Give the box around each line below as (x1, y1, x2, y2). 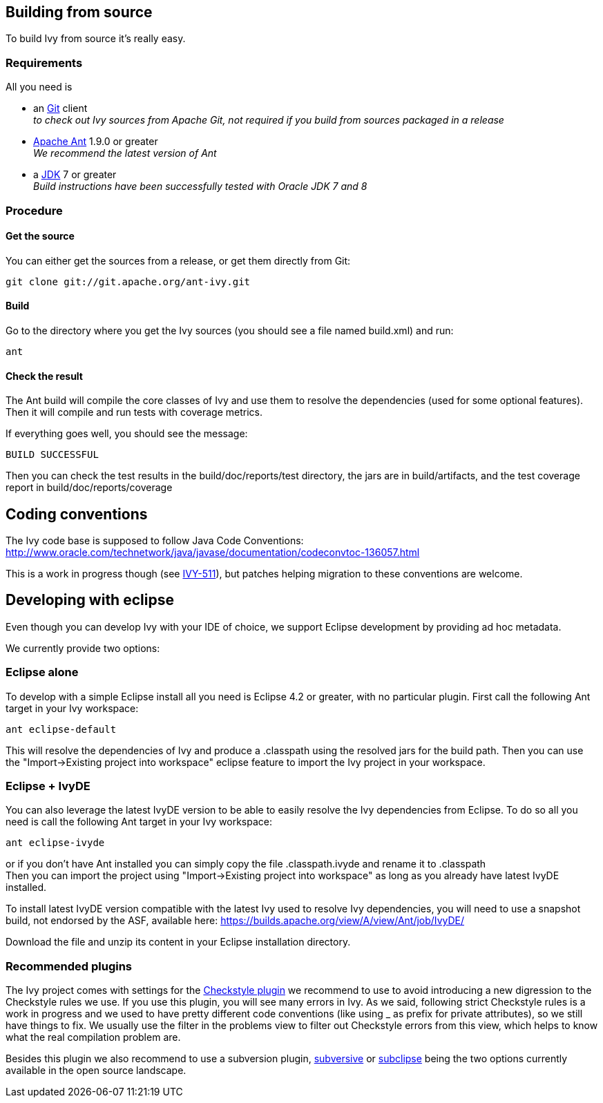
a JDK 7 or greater (33, 169, 117, 181)
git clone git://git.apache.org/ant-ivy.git (6, 276, 251, 287)
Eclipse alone (6, 665, 79, 680)
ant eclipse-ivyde (6, 837, 105, 849)
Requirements (6, 55, 83, 70)
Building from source (6, 3, 153, 21)
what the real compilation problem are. (6, 1031, 181, 1044)
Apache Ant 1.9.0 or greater (33, 135, 158, 148)
